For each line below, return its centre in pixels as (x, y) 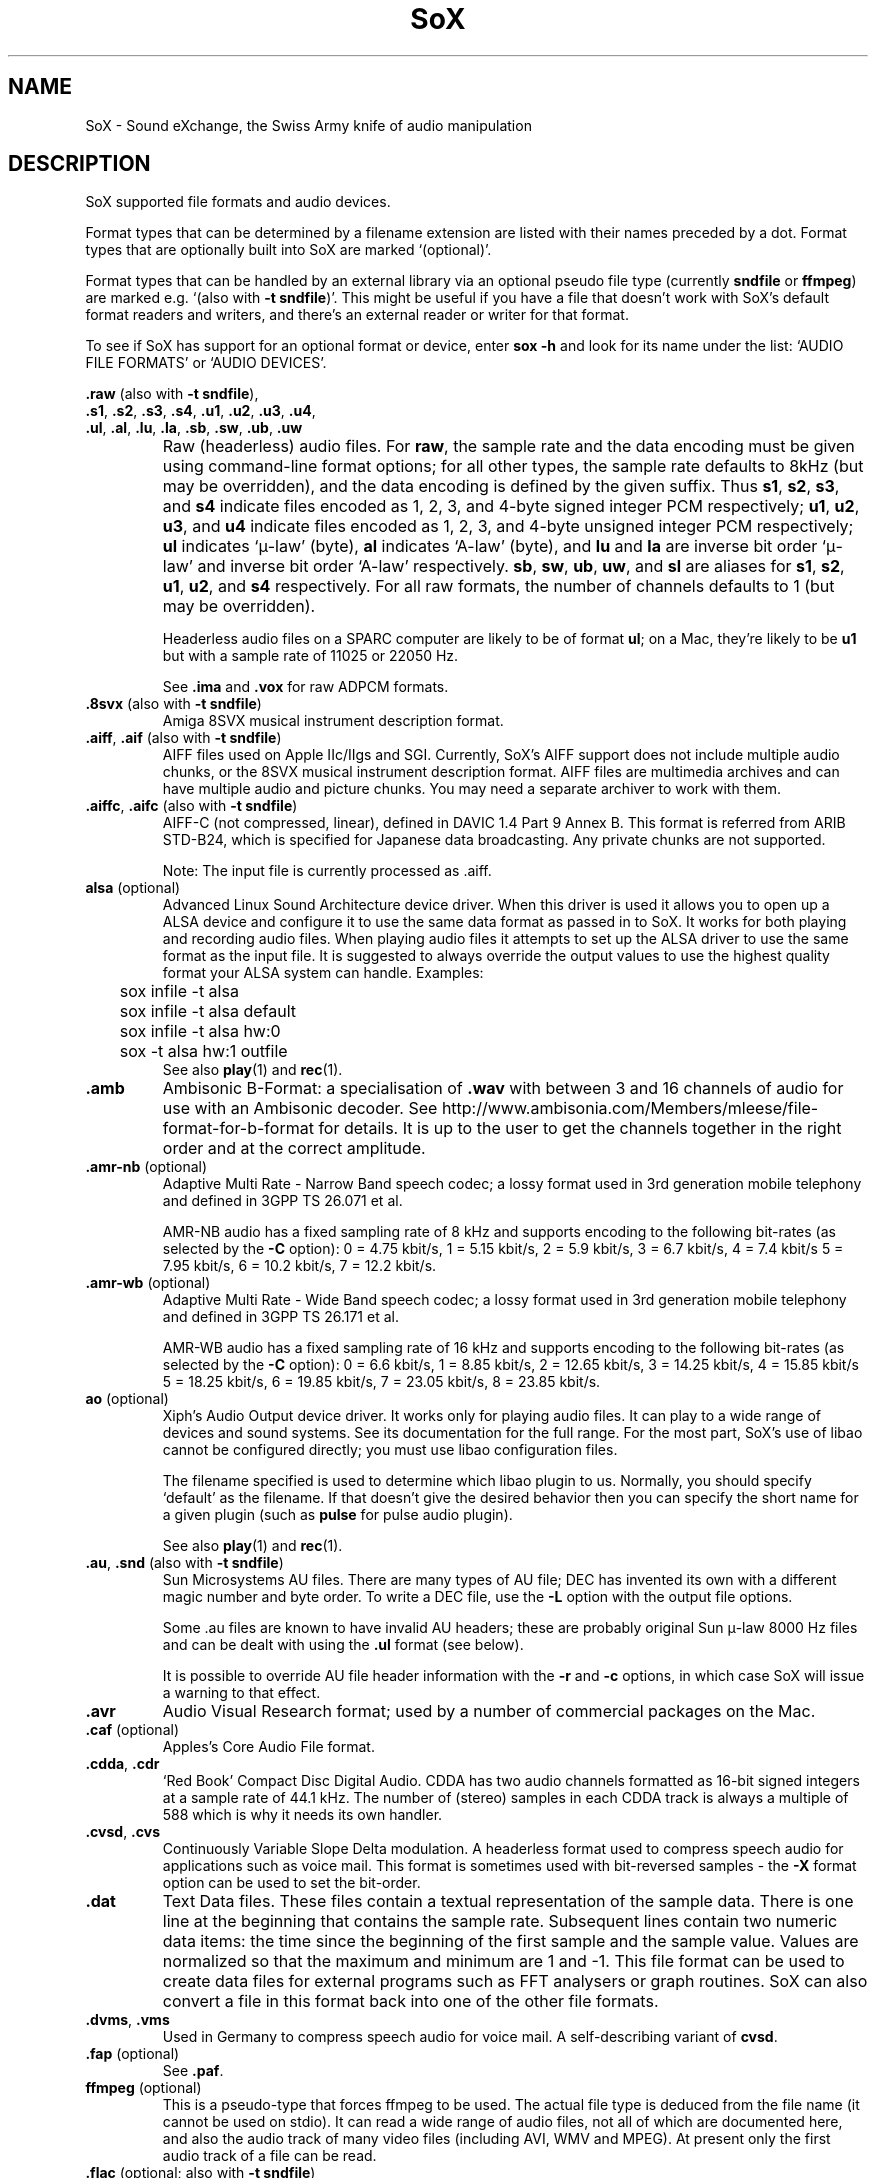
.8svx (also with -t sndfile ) (173, 704)
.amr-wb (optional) (148, 1283)
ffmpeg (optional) (143, 2088)
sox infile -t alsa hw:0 (200, 1031)
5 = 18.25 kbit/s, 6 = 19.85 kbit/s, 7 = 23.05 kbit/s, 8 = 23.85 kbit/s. (381, 1382)
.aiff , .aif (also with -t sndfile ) (183, 738)
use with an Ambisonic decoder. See (300, 1108)
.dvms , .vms (127, 2020)
